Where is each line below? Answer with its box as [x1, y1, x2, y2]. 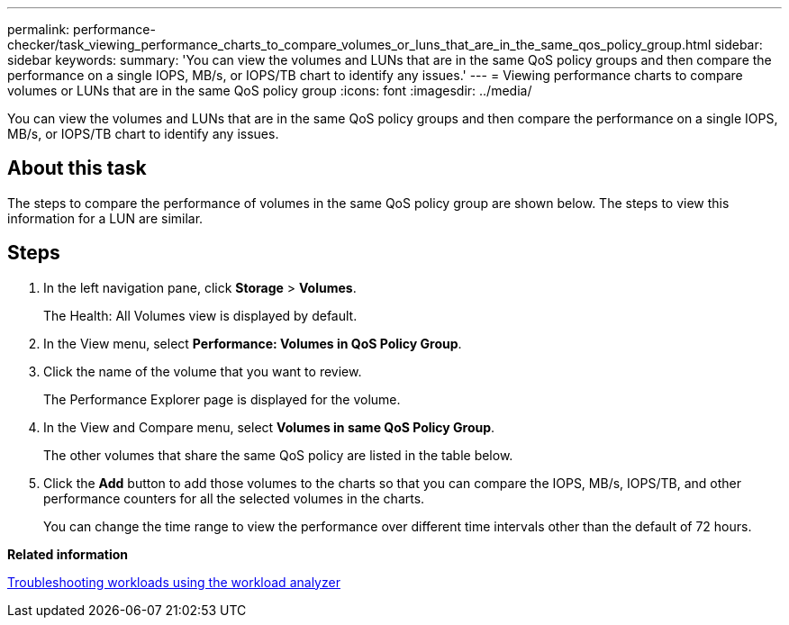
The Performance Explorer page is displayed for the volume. [43, 391, 401, 407]
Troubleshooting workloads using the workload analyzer [7, 574, 340, 590]
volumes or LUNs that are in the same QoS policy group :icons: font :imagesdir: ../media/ [7, 83, 532, 98]
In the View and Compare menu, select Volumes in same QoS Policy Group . [43, 419, 495, 435]
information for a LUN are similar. [7, 210, 204, 226]
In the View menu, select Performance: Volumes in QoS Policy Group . [43, 335, 462, 351]
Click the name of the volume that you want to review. [43, 363, 362, 379]
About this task [7, 157, 147, 180]
